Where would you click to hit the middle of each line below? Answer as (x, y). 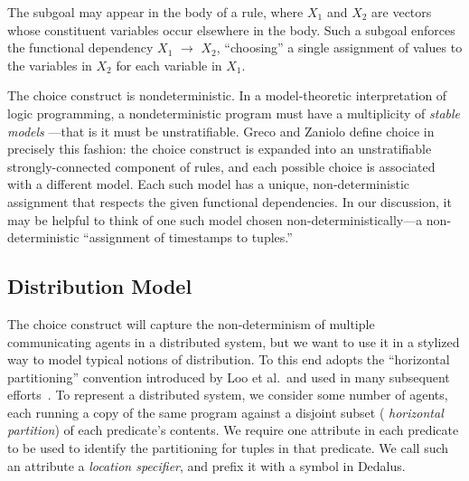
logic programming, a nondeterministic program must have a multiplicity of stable (234, 113)
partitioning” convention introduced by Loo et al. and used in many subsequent (229, 377)
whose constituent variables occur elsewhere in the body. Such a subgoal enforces (231, 29)
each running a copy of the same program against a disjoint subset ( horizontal (225, 412)
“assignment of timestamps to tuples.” (188, 237)
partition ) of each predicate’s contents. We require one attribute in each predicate (233, 430)
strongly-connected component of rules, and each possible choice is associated (221, 166)
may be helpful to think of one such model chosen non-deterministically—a (215, 219)
